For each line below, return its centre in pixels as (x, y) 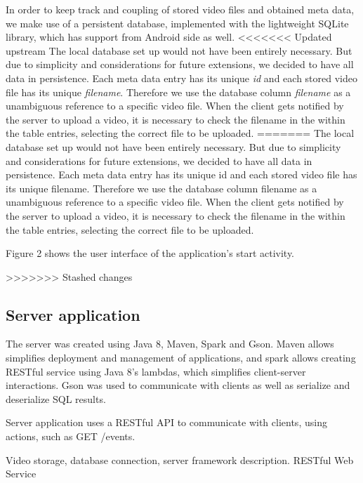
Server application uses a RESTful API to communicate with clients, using (166, 422)
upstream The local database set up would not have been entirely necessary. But (179, 50)
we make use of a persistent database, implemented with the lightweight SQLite (177, 23)
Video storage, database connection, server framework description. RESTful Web (180, 459)
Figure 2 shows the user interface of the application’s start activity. (150, 253)
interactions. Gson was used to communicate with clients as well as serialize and (178, 385)
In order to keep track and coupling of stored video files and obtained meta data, (180, 9)
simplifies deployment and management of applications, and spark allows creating (181, 358)
